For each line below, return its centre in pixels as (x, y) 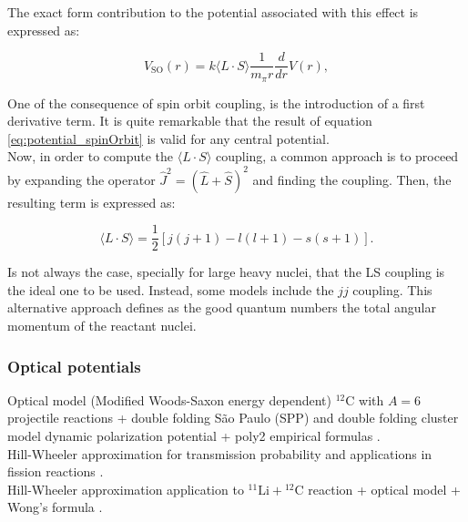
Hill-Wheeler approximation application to (126, 489)
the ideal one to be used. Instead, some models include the (171, 289)
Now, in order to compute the (91, 156)
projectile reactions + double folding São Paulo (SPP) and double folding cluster (233, 418)
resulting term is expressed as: (92, 202)
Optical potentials (74, 366)
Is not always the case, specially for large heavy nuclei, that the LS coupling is (226, 272)
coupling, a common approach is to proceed (337, 156)
